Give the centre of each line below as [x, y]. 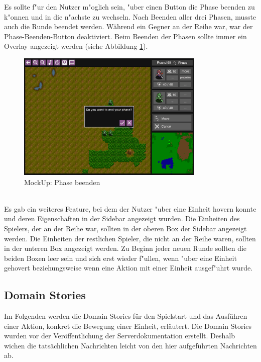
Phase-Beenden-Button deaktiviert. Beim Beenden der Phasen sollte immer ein [125, 36]
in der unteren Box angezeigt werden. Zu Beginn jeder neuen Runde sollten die [125, 248]
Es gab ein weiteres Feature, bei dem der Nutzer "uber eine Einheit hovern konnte [130, 208]
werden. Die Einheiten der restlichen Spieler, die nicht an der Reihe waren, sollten [130, 238]
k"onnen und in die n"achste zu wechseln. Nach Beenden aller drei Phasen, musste [130, 16]
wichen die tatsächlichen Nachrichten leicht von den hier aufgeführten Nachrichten [130, 345]
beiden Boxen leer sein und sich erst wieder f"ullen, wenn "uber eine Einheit [120, 258]
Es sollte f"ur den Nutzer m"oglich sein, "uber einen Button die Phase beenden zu [129, 7]
